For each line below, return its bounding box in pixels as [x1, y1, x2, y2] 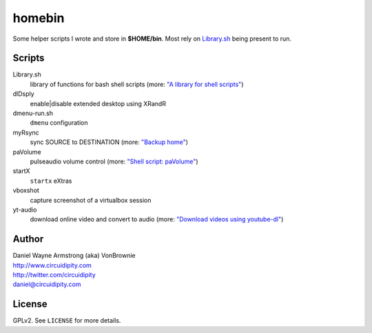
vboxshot [12, 186, 39, 194]
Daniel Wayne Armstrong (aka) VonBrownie [12, 252, 136, 260]
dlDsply [12, 90, 34, 98]
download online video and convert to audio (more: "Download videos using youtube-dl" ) [30, 215, 284, 223]
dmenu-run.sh [12, 109, 53, 117]
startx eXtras [30, 176, 72, 185]
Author [12, 233, 44, 245]
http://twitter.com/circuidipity [12, 271, 96, 279]
